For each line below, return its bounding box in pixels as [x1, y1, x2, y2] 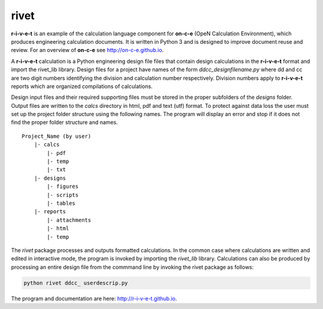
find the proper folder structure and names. [11, 119, 118, 126]
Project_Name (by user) [22, 132, 92, 140]
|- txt [47, 166, 66, 173]
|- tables [47, 199, 76, 207]
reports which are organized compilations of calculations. [11, 83, 153, 90]
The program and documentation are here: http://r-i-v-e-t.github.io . [11, 295, 178, 302]
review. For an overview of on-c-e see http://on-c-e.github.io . [11, 47, 164, 54]
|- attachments [47, 216, 92, 223]
